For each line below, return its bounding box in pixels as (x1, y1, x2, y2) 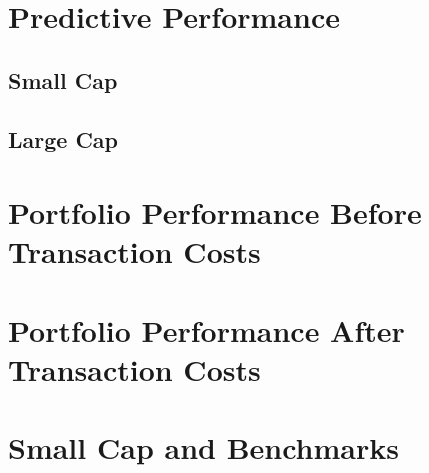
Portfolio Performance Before (8, 192, 422, 233)
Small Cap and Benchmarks (8, 427, 399, 468)
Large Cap (8, 123, 119, 154)
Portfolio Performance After (8, 309, 405, 350)
